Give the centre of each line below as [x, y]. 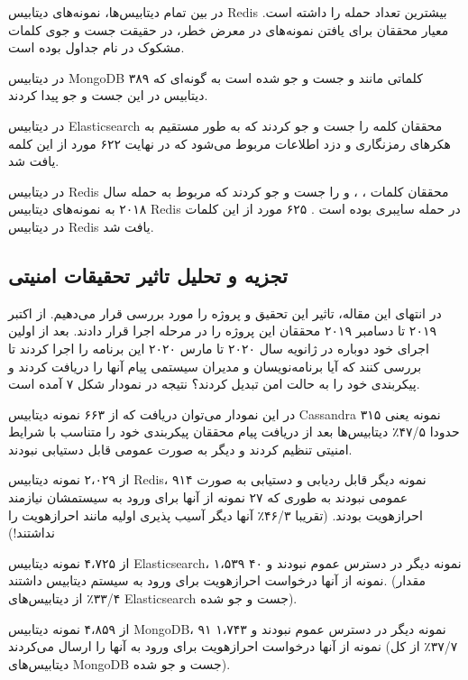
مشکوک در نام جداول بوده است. [96, 47]
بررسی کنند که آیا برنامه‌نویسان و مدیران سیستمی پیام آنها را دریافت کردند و [215, 366]
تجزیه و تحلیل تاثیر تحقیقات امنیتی [148, 275]
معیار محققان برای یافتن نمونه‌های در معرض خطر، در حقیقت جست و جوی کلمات [229, 29]
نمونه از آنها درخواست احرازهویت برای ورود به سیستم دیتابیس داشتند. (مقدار [217, 580]
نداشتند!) [32, 533]
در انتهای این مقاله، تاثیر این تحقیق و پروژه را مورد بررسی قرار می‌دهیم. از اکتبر [225, 312]
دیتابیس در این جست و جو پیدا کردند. [108, 95]
